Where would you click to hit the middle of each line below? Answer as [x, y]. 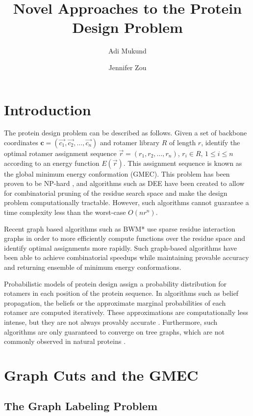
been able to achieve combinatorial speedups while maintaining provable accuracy [126, 257]
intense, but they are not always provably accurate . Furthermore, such [111, 322]
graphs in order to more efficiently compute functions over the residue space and [125, 238]
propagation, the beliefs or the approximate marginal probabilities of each [115, 302]
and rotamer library [130, 143]
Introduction [48, 109]
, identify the [221, 143]
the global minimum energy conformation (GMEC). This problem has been [117, 173]
